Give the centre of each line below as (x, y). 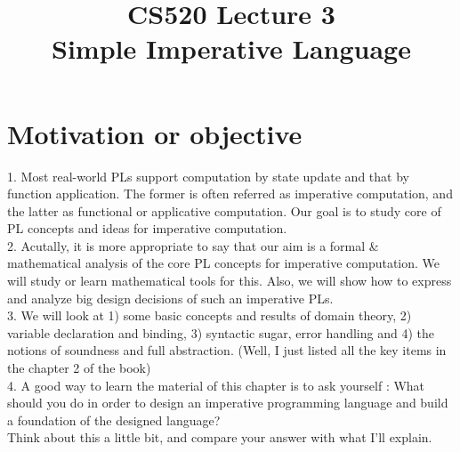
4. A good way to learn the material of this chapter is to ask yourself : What (216, 385)
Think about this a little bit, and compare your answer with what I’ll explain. (220, 437)
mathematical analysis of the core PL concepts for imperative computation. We (224, 263)
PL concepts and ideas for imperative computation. (147, 228)
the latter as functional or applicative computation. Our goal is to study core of (224, 210)
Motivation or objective (155, 133)
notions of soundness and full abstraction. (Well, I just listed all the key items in (227, 350)
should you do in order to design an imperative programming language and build (228, 403)
